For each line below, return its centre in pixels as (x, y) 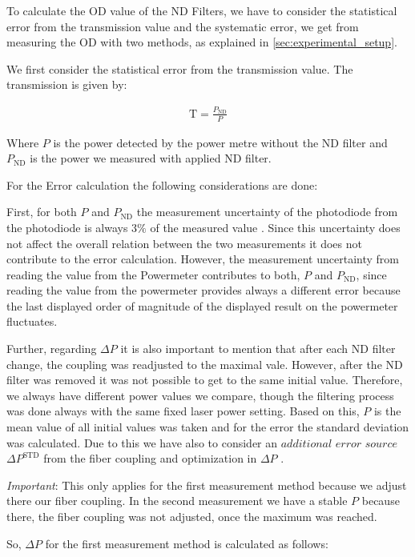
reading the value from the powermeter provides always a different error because (203, 290)
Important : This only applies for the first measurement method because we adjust (207, 485)
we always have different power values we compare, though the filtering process (200, 395)
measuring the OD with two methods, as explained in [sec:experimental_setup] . (202, 42)
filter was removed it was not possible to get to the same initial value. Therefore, (205, 380)
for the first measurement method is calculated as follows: (187, 543)
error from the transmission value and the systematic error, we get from (183, 26)
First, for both (42, 212)
